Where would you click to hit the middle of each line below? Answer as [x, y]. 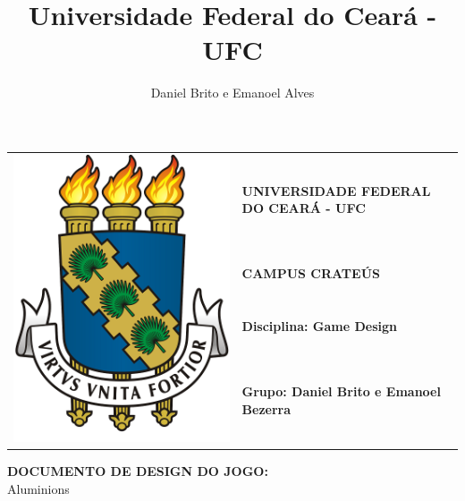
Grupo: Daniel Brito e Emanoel [341, 391]
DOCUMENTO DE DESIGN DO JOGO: [138, 471]
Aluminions [38, 488]
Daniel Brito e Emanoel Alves [232, 93]
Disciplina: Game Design [319, 326]
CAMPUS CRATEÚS [311, 273]
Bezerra [266, 409]
